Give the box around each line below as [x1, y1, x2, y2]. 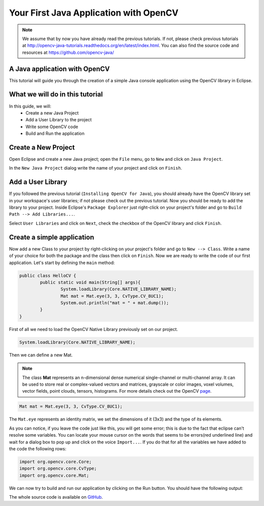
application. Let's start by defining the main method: [9, 260, 115, 265]
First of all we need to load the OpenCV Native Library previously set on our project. [9, 326, 178, 332]
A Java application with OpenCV [9, 65, 110, 73]
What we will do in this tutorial [9, 90, 103, 99]
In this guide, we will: [9, 103, 51, 109]
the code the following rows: [9, 445, 66, 452]
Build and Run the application [25, 131, 85, 136]
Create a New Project [9, 143, 75, 152]
